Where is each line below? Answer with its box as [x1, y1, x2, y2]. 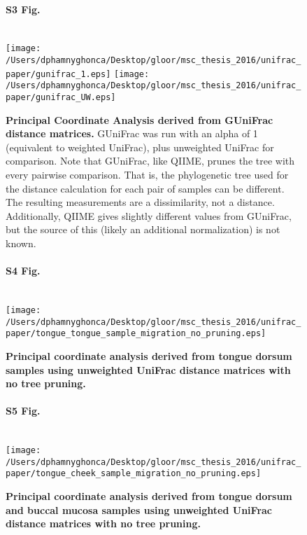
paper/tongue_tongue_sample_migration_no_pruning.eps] [6, 328, 266, 339]
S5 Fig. [6, 403, 41, 418]
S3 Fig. [6, 1, 41, 16]
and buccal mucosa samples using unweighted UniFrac [6, 502, 272, 517]
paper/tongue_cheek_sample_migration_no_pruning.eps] [6, 468, 262, 479]
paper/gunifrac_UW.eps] [6, 92, 116, 103]
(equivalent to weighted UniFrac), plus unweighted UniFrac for [6, 139, 274, 154]
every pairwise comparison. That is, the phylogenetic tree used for [6, 167, 289, 182]
